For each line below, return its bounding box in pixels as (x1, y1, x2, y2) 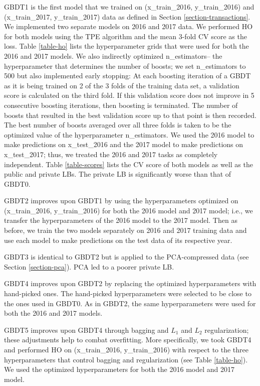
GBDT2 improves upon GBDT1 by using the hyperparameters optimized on (4, 195, 238, 206)
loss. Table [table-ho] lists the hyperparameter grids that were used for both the (4, 41, 249, 51)
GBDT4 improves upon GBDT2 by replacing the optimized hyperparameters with (4, 278, 256, 289)
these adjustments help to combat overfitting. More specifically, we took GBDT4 (4, 334, 251, 345)
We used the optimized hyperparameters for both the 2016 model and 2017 (4, 364, 234, 374)
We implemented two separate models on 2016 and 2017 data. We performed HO (4, 21, 253, 32)
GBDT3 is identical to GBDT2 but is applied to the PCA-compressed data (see (4, 251, 249, 262)
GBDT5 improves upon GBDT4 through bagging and (4, 324, 169, 335)
